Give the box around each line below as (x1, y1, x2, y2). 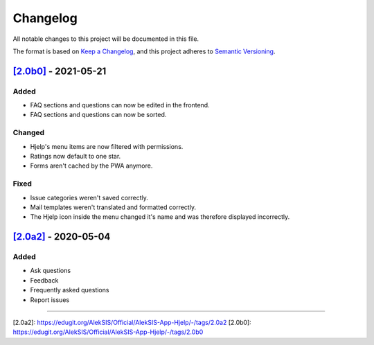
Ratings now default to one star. (30, 152, 121, 161)
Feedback (30, 276, 59, 284)
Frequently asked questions (30, 286, 109, 294)
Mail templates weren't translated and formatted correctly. (30, 203, 197, 211)
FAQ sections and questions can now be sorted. (30, 111, 167, 119)
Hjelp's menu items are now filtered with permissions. (30, 142, 184, 150)
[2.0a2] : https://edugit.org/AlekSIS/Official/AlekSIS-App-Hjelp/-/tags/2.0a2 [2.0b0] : (12, 319, 252, 327)
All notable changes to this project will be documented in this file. (12, 35, 199, 43)
